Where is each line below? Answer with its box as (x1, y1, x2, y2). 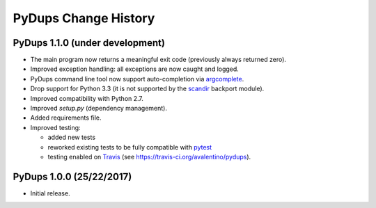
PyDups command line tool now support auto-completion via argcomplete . (30, 74, 244, 83)
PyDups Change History (13, 10, 155, 26)
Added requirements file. (30, 113, 102, 122)
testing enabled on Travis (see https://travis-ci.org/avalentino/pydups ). (47, 152, 251, 161)
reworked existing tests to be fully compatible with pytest (47, 143, 212, 151)
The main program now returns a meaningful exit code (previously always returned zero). (30, 56, 287, 64)
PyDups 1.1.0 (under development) (13, 37, 165, 49)
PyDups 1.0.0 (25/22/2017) (13, 170, 132, 182)
